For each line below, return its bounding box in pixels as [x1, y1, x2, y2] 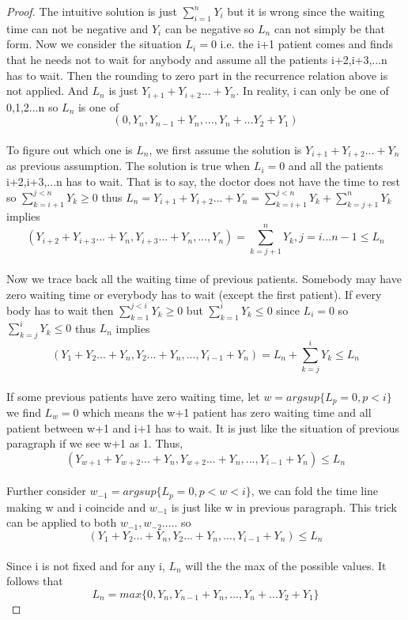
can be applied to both [6, 514, 117, 531]
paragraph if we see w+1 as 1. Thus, [6, 435, 183, 452]
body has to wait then [6, 301, 114, 318]
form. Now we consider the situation [6, 36, 182, 52]
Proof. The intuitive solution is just [6, 3, 178, 19]
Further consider [6, 482, 86, 499]
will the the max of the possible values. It [185, 557, 387, 573]
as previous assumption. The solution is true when [6, 157, 251, 174]
